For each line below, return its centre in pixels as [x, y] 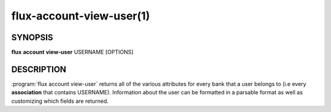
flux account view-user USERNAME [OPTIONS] [73, 52]
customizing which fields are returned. [60, 101]
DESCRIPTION [39, 69]
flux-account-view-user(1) [81, 16]
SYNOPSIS [32, 37]
